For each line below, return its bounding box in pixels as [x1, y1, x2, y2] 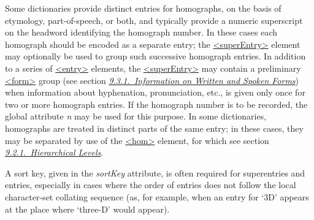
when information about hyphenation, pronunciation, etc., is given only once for [5, 86, 305, 99]
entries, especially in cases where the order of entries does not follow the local [5, 178, 296, 191]
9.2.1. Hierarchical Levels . [5, 146, 104, 159]
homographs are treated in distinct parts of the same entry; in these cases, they [5, 121, 304, 134]
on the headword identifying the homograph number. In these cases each [5, 26, 278, 39]
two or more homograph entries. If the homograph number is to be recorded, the [5, 97, 308, 110]
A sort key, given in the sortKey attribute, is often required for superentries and [5, 166, 305, 179]
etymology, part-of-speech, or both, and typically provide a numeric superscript [5, 13, 303, 26]
